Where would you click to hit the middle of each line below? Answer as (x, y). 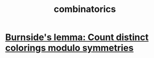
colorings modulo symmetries (69, 48)
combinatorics (85, 9)
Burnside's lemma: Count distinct (77, 37)
